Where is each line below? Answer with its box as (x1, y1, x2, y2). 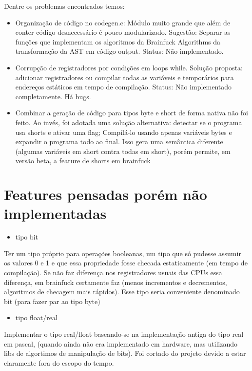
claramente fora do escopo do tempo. (4, 357, 114, 368)
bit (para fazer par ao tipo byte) (4, 296, 100, 306)
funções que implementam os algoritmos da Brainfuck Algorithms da (15, 36, 221, 46)
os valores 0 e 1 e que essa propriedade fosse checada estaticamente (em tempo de (4, 258, 248, 268)
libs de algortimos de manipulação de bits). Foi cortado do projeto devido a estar (4, 348, 246, 358)
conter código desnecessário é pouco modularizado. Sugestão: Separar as (15, 27, 231, 37)
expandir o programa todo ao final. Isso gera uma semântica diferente (15, 136, 223, 147)
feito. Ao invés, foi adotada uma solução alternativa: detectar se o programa (15, 117, 242, 127)
